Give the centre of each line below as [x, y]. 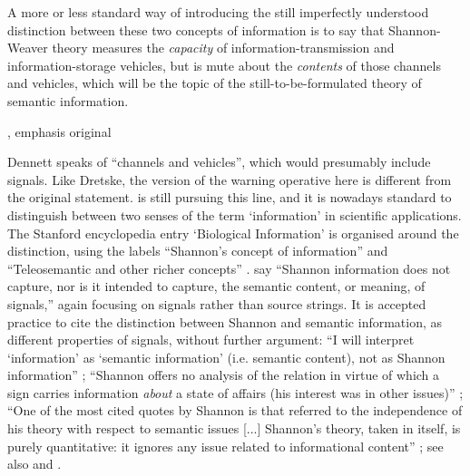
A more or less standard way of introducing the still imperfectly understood [218, 12]
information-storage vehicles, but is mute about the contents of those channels [224, 65]
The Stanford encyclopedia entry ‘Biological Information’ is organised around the [233, 233]
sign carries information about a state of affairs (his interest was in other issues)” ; [235, 392]
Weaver [28, 48]
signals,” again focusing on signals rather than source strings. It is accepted [217, 303]
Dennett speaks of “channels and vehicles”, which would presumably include [219, 162]
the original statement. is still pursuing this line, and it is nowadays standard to [230, 197]
